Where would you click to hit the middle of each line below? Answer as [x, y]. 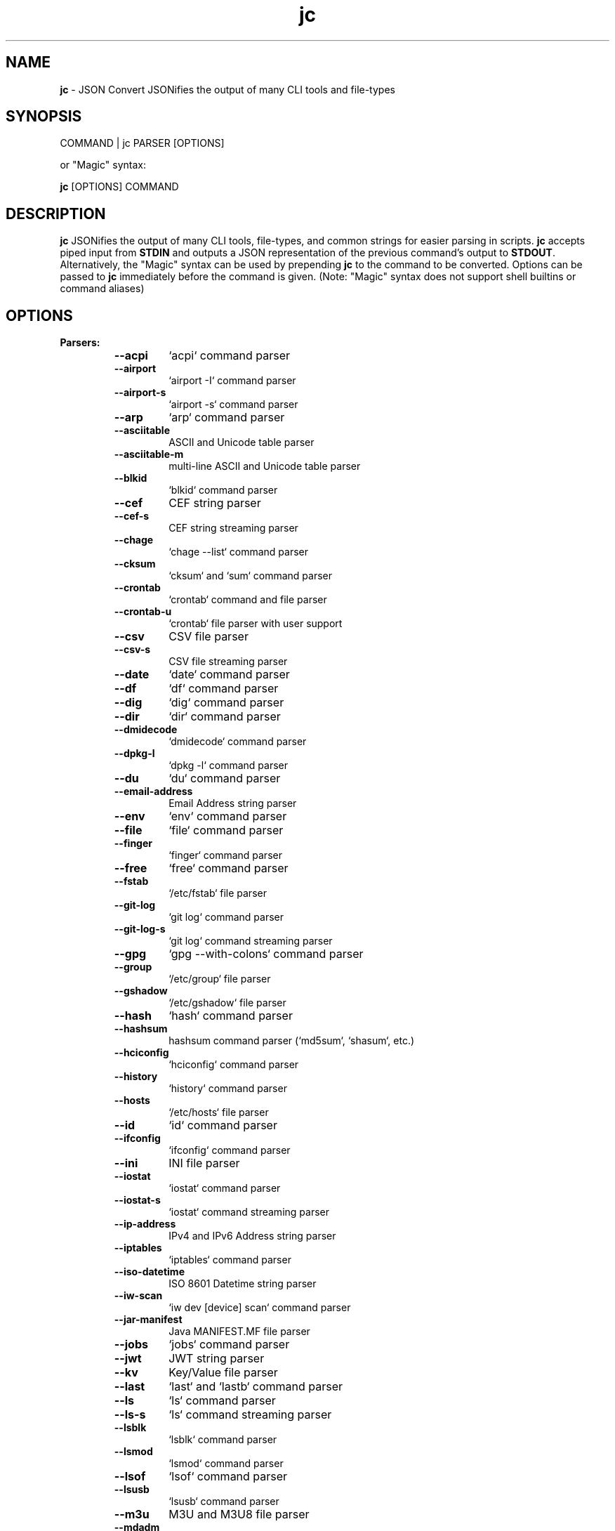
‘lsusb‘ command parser [224, 1502]
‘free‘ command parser [229, 868]
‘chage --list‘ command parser [239, 552]
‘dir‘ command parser [225, 717]
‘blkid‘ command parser [223, 490]
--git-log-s [140, 929]
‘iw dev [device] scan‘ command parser [260, 1308]
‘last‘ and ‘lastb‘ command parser [256, 1387]
